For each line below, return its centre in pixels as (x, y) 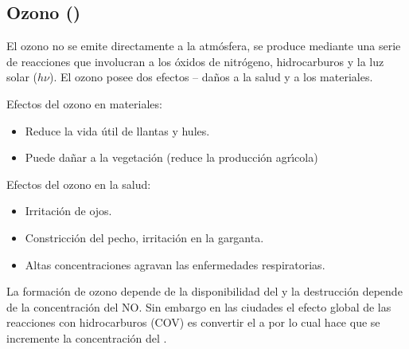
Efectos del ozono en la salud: (79, 184)
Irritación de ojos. (68, 211)
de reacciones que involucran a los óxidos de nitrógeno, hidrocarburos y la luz (195, 61)
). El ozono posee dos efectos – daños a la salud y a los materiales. (211, 77)
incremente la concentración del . (87, 337)
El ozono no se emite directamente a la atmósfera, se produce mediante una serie (204, 46)
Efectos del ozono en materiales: (84, 103)
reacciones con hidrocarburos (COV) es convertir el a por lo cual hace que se (193, 322)
